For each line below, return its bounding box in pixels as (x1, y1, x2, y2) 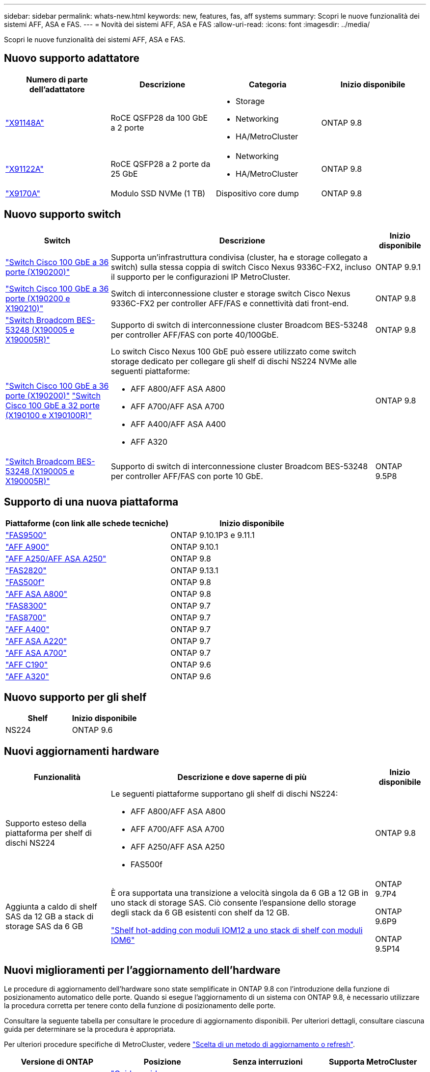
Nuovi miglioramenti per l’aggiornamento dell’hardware (4, 964, 281, 976)
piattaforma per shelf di (5, 828, 92, 838)
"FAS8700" (5, 612, 47, 622)
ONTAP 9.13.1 (170, 565, 218, 575)
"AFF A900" (5, 541, 50, 552)
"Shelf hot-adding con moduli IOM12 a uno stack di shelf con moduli (111, 925, 363, 936)
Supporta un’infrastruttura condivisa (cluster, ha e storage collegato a (111, 252, 368, 262)
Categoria (249, 79, 287, 89)
